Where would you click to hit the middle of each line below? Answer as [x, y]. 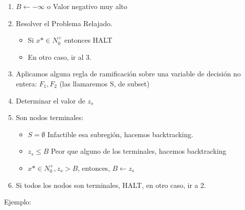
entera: [26, 83]
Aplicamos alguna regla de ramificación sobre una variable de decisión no [128, 74]
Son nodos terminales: [50, 117]
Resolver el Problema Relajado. [64, 23]
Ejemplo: [18, 202]
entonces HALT [88, 40]
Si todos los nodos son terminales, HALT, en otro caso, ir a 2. [111, 185]
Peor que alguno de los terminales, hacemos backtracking [139, 151]
